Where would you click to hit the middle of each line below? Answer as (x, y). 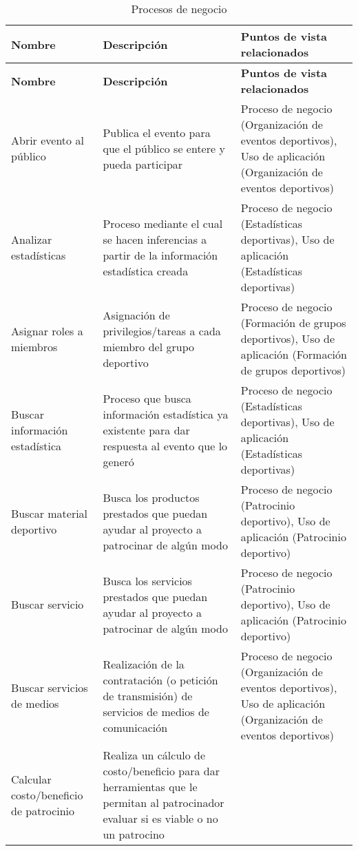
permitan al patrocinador (164, 802)
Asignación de (136, 315)
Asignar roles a (47, 330)
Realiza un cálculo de (154, 755)
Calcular (31, 779)
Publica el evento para (157, 132)
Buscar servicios (50, 687)
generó (118, 461)
